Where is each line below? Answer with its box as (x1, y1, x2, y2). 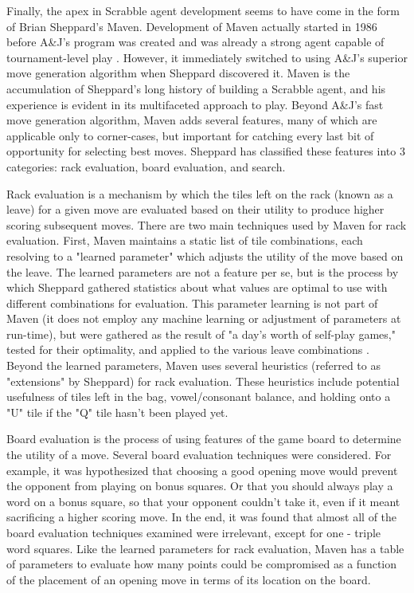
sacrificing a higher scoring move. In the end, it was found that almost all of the (6, 509, 397, 525)
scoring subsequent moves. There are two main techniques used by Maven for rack (6, 216, 407, 233)
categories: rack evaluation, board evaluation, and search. (6, 158, 286, 175)
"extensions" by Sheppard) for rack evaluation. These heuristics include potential (6, 372, 400, 389)
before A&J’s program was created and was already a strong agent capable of (6, 33, 385, 50)
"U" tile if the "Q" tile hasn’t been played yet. (6, 403, 228, 420)
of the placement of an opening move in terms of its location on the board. (6, 571, 371, 587)
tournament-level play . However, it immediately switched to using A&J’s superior (6, 49, 408, 65)
